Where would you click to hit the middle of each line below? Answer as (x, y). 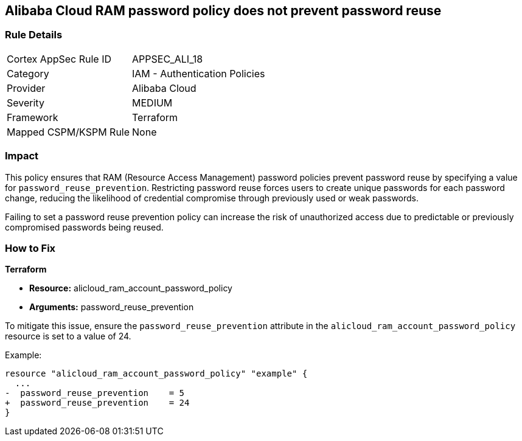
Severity (26, 102)
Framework (33, 117)
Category (28, 73)
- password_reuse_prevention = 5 (95, 393)
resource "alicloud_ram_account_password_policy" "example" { (156, 374)
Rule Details (34, 35)
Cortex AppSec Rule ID (59, 59)
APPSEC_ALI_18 (168, 59)
